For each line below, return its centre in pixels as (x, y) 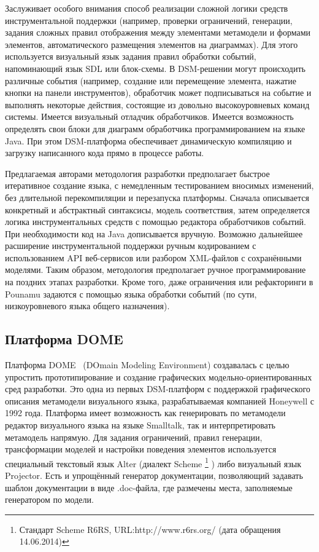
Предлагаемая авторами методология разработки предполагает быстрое (137, 173)
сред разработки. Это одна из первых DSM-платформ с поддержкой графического (158, 389)
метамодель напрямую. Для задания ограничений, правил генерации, (134, 437)
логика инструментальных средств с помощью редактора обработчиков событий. (156, 222)
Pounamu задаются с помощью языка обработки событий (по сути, (131, 294)
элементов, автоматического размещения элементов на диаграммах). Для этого (152, 44)
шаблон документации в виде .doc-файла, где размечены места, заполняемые (149, 487)
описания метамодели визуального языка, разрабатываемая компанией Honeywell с (159, 400)
